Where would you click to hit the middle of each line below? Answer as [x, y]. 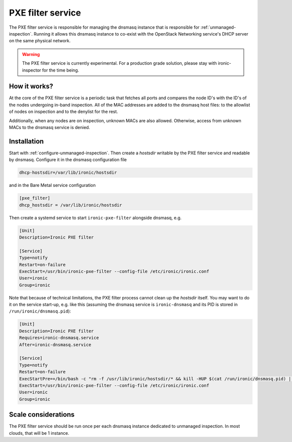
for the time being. [61, 70]
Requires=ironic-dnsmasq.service [59, 338]
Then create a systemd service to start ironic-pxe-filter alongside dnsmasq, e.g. [95, 218]
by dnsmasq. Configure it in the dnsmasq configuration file [68, 160]
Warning [31, 54]
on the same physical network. [40, 41]
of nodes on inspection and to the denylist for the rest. [64, 111]
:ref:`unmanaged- [218, 27]
